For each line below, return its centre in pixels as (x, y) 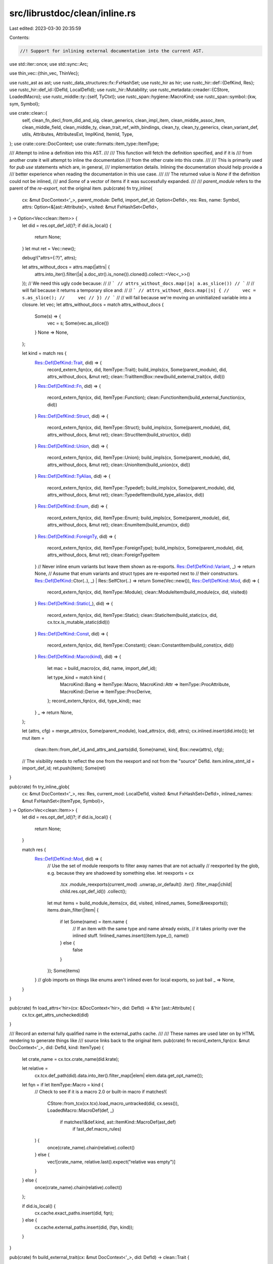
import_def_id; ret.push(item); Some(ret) (64, 768)
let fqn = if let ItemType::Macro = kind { (63, 1085)
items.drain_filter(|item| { (73, 910)
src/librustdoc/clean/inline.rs (73, 13)
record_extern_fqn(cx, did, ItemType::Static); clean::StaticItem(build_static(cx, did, (132, 615)
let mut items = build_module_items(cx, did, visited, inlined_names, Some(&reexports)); (138, 903)
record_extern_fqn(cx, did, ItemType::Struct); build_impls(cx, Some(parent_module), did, (139, 428)
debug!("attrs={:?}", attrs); (49, 257)
